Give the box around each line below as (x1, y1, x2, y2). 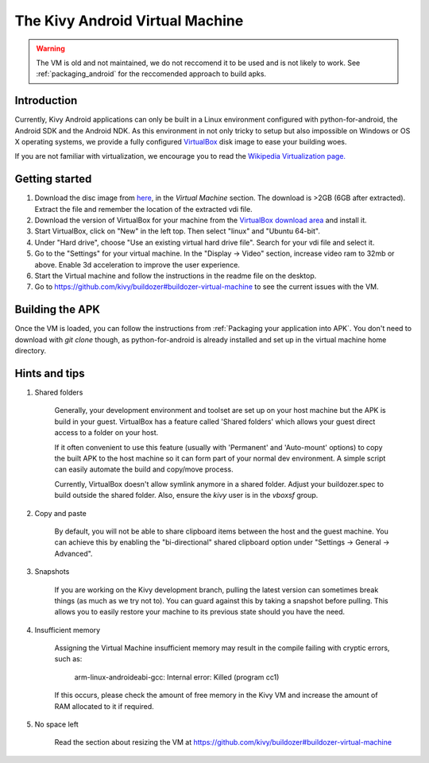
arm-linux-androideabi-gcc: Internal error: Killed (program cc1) (74, 672, 280, 682)
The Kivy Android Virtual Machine (14, 12, 244, 29)
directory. (14, 346, 47, 356)
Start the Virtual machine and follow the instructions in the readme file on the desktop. (34, 271, 317, 281)
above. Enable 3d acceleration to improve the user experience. (34, 260, 240, 269)
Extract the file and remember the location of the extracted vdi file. (34, 204, 253, 214)
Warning (36, 44, 65, 53)
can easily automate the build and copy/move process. (54, 464, 234, 474)
